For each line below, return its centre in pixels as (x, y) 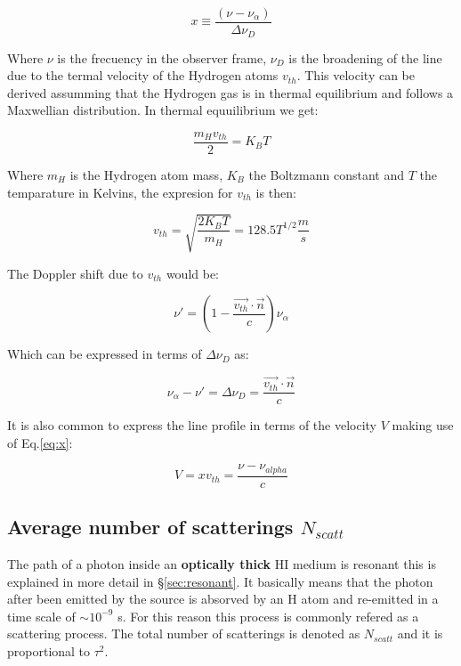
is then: (276, 192)
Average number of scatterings (150, 527)
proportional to (49, 651)
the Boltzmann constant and (326, 174)
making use (423, 425)
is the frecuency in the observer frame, (162, 57)
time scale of (41, 616)
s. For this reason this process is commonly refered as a (268, 616)
